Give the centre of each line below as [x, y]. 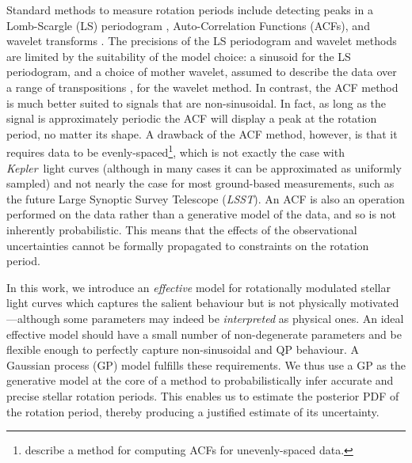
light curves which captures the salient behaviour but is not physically [177, 303]
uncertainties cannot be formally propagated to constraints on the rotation [188, 245]
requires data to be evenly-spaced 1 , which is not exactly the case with [175, 151]
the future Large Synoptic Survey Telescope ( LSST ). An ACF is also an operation [206, 198]
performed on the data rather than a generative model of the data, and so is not [201, 214]
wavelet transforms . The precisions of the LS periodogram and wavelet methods [202, 41]
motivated [375, 303]
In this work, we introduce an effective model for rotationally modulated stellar [198, 287]
